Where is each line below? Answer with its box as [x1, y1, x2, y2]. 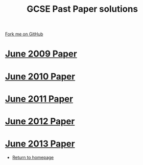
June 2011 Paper [5, 93, 73, 104]
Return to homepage [12, 154, 54, 160]
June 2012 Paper [5, 115, 75, 127]
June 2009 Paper [5, 48, 77, 59]
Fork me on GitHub [5, 31, 43, 37]
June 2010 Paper [5, 71, 75, 82]
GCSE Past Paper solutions [26, 3, 138, 15]
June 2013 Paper [5, 138, 75, 149]
